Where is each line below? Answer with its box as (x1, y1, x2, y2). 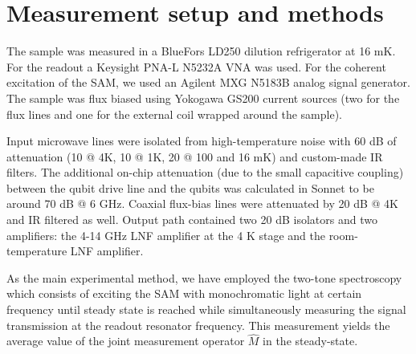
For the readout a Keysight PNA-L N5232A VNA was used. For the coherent (6, 58, 386, 75)
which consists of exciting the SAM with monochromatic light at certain (6, 285, 362, 302)
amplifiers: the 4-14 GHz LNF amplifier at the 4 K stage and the (6, 226, 325, 243)
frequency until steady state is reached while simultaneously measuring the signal (6, 301, 406, 318)
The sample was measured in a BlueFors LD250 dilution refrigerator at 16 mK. (6, 43, 396, 59)
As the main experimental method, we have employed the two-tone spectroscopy (6, 269, 402, 286)
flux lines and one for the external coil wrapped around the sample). (6, 105, 343, 122)
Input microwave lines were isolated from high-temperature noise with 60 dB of (6, 132, 397, 149)
